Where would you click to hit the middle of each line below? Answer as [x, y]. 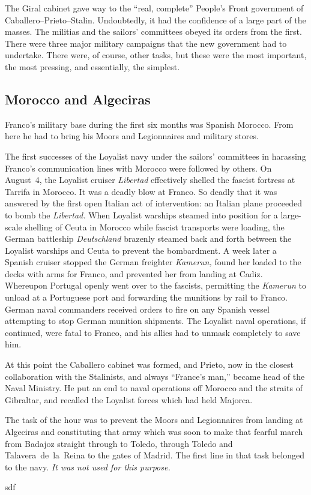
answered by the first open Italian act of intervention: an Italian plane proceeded [153, 203]
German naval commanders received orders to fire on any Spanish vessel [137, 309]
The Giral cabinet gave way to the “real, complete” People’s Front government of [154, 8]
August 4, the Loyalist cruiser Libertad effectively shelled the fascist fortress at [150, 180]
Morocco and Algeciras [78, 99]
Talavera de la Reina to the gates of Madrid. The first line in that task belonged [155, 455]
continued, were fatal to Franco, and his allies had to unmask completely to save [153, 332]
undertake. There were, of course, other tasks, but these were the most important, [156, 55]
